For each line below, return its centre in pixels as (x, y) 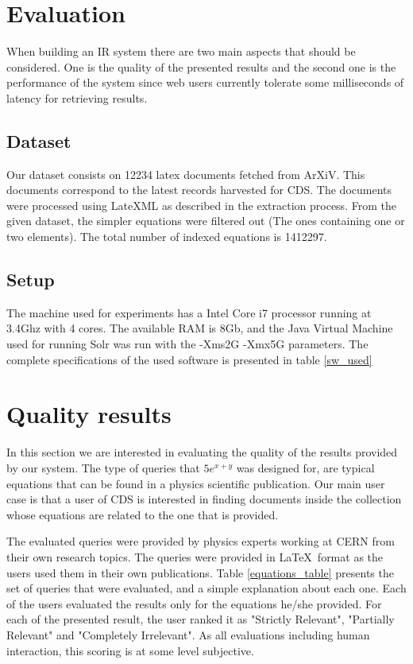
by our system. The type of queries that (103, 467)
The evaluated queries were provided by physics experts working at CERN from (201, 541)
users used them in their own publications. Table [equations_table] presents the (200, 572)
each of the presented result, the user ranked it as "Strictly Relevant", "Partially (201, 619)
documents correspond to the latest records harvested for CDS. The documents (199, 190)
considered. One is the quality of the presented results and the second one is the (201, 66)
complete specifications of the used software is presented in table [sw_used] (189, 359)
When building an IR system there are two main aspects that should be (181, 51)
